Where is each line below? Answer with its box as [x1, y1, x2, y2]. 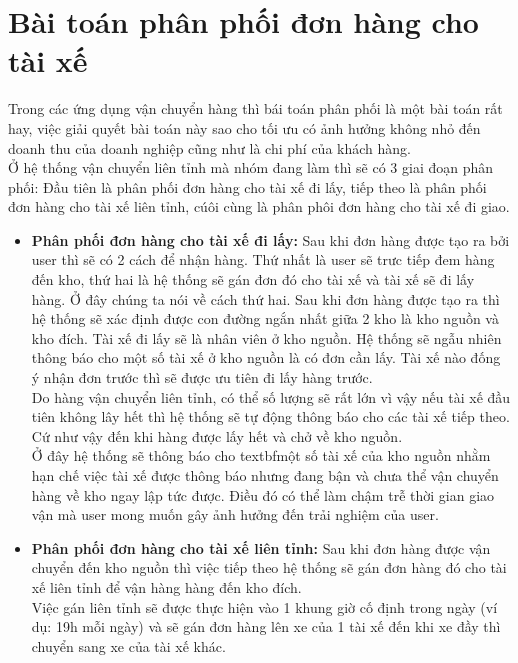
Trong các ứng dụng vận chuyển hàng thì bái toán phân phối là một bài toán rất [8, 98, 503, 119]
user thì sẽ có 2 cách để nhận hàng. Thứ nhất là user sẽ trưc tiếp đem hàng [31, 249, 495, 270]
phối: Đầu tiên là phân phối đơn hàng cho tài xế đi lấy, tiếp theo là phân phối [8, 176, 487, 197]
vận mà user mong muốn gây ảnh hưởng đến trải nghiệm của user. [31, 504, 439, 525]
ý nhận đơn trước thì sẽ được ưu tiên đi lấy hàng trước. [31, 367, 373, 388]
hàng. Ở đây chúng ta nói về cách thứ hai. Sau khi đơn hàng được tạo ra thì [31, 288, 500, 309]
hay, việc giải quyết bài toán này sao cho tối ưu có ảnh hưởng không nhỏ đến [8, 117, 481, 138]
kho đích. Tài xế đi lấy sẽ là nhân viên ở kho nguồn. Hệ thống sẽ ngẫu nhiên [31, 327, 502, 348]
